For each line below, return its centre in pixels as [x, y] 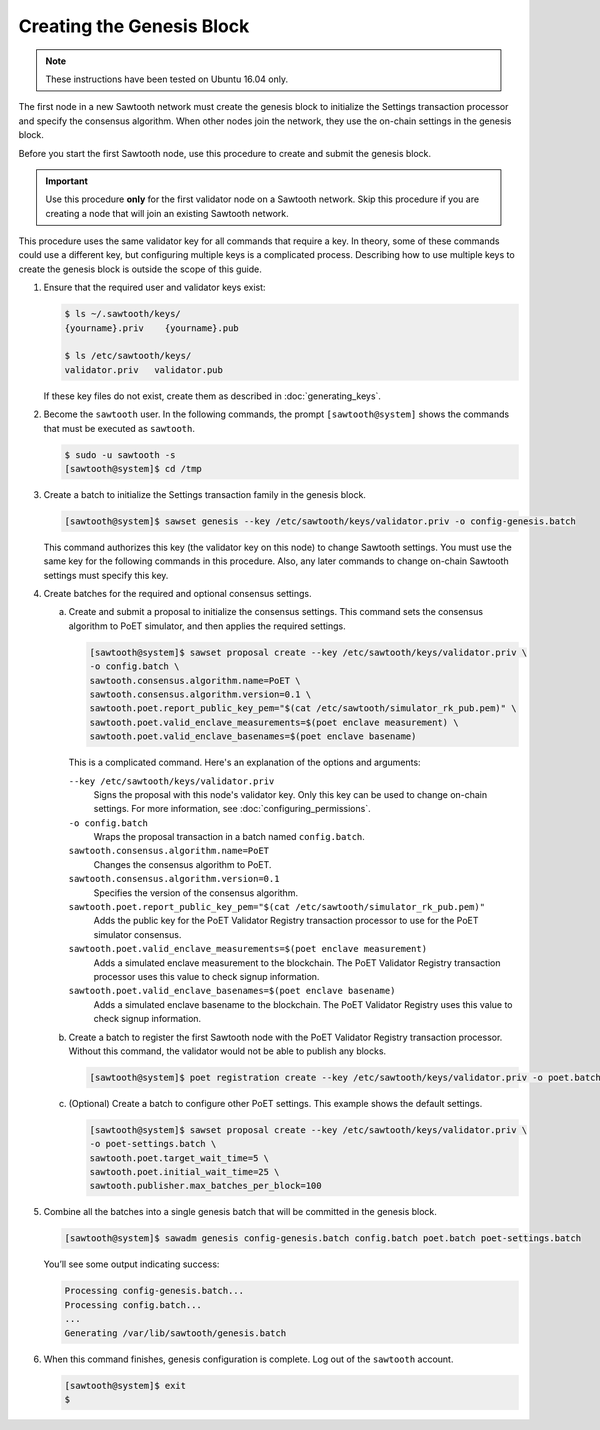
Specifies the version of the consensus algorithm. [196, 892]
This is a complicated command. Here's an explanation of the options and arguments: [244, 762]
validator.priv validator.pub [144, 369]
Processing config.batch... [133, 1304]
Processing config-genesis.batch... [154, 1291]
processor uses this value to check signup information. [206, 976]
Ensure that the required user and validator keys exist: [154, 287]
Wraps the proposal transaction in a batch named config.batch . [229, 837]
